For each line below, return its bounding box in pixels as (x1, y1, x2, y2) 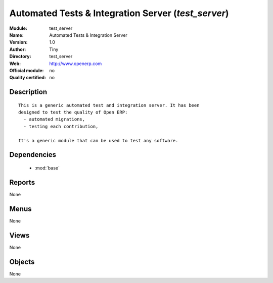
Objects (9, 257, 35, 266)
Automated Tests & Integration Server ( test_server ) (9, 8, 229, 19)
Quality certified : (9, 75, 47, 81)
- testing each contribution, (23, 124, 99, 129)
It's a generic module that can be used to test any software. (18, 138, 178, 143)
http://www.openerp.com (49, 61, 102, 67)
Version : (9, 39, 28, 45)
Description (9, 88, 48, 96)
